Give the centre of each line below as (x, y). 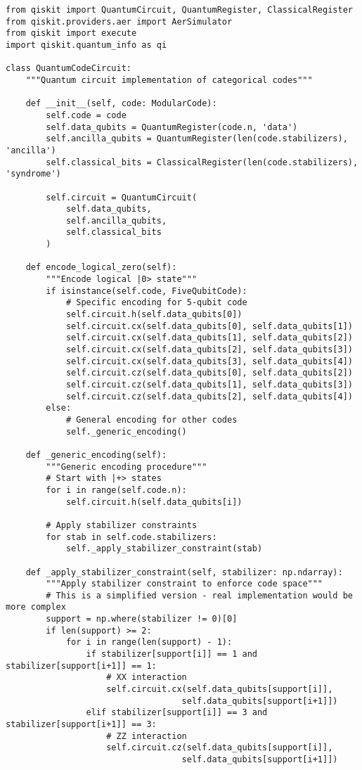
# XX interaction (147, 678)
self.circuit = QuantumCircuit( (122, 197)
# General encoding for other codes (151, 419)
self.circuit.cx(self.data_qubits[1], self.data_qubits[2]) (209, 338)
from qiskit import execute (71, 33)
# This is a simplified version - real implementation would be (199, 595)
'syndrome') (33, 174)
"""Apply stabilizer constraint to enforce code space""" (185, 584)
